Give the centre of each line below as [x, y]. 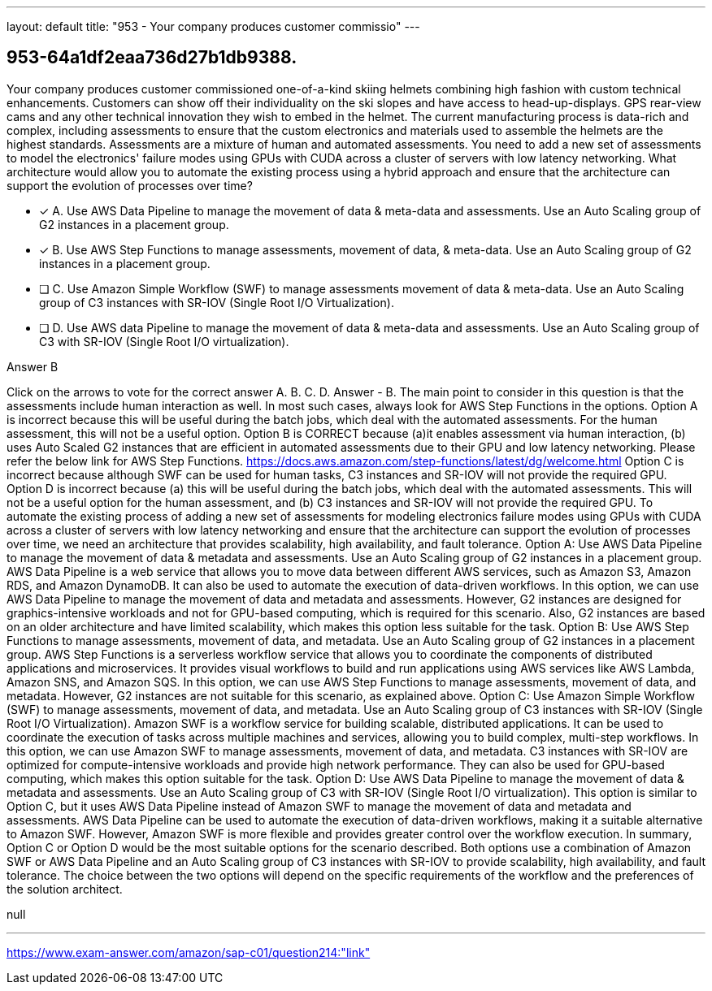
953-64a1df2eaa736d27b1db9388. [152, 58]
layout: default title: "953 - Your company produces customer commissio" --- [213, 26]
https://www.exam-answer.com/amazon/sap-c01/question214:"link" [189, 952]
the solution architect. [65, 889]
